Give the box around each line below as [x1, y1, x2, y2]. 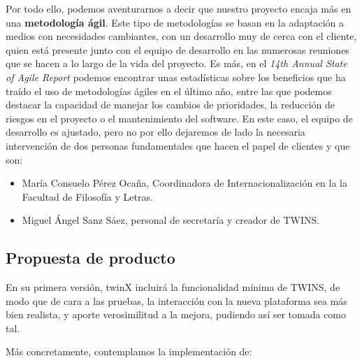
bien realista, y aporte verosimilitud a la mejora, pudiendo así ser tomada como [6, 307, 347, 322]
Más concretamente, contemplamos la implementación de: [6, 344, 252, 359]
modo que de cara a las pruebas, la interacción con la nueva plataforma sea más [6, 293, 347, 308]
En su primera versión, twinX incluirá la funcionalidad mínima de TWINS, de [6, 280, 340, 294]
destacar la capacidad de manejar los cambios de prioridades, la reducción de [6, 97, 335, 112]
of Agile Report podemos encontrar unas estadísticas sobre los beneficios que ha [6, 69, 346, 84]
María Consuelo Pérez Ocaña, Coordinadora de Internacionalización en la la [22, 176, 348, 190]
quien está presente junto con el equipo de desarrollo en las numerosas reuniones [6, 42, 349, 57]
